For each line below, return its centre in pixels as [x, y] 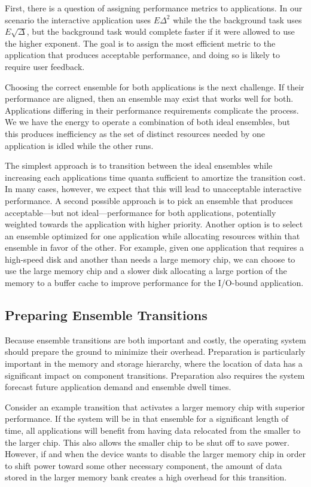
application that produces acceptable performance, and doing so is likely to [143, 55]
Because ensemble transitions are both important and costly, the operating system [155, 340]
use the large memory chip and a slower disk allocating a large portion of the [146, 271]
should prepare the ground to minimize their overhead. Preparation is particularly [155, 351]
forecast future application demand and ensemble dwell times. [118, 387]
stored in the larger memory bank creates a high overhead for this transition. [146, 477]
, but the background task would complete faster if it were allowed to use [161, 31]
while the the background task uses [237, 19]
